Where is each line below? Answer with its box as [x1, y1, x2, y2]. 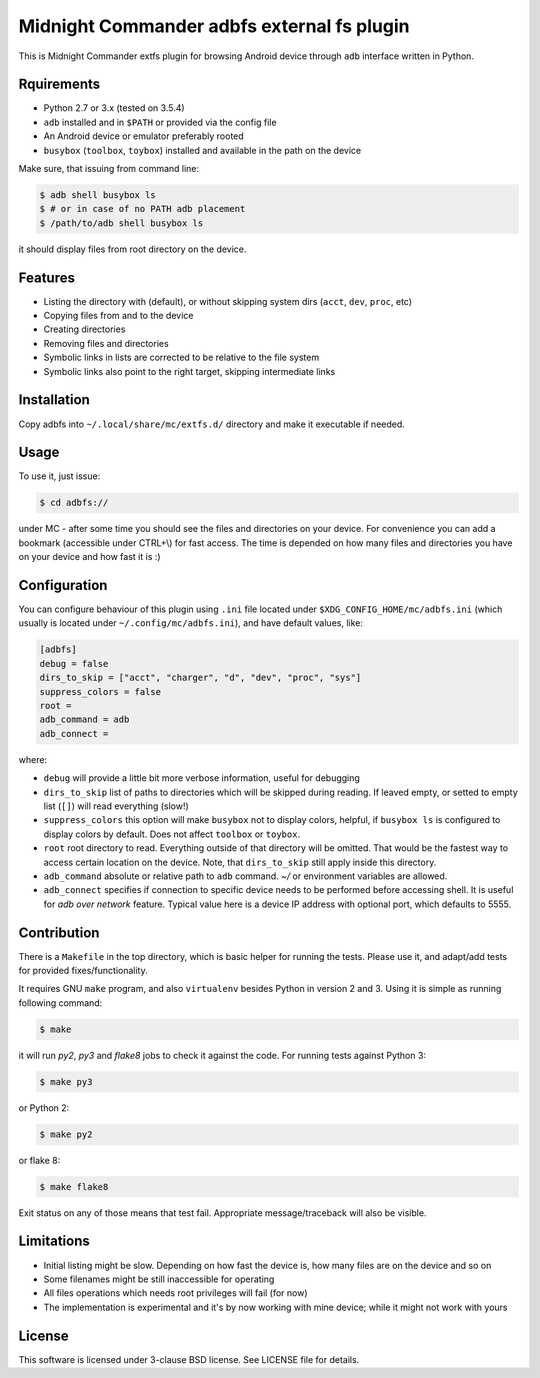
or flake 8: [18, 1154, 61, 1166]
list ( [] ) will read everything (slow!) [43, 800, 189, 812]
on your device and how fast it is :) [18, 551, 161, 563]
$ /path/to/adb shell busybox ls [39, 217, 204, 229]
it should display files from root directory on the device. [18, 243, 247, 255]
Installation [18, 391, 90, 409]
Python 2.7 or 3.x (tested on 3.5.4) [43, 102, 185, 114]
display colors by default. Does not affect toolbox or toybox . [43, 828, 300, 840]
